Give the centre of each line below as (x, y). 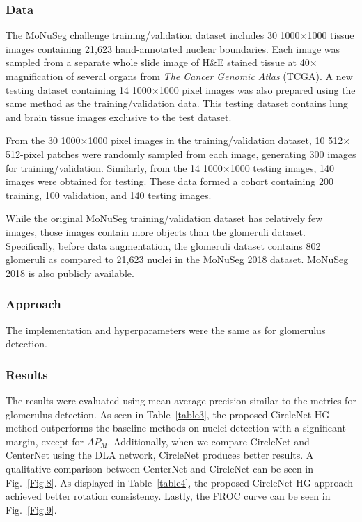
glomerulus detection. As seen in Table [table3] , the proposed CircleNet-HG (168, 414)
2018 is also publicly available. (70, 272)
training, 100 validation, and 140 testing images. (109, 195)
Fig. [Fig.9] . (31, 509)
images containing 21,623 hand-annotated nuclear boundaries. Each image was (173, 48)
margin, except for (45, 441)
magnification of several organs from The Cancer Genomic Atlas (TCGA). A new (179, 76)
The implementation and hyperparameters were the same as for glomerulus (166, 330)
